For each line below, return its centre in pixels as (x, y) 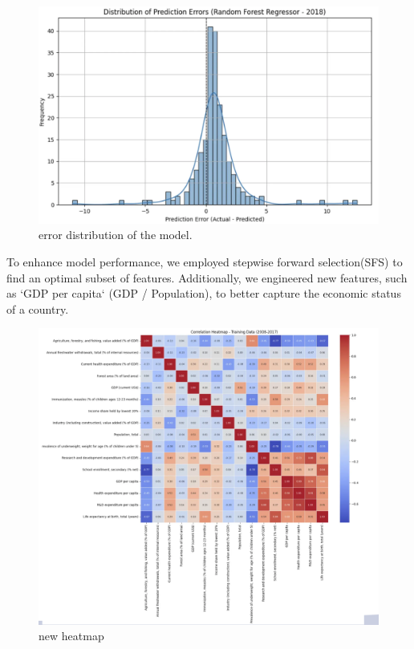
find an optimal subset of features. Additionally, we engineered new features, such (207, 277)
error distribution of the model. (116, 235)
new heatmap (71, 636)
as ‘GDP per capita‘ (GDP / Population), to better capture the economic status (204, 293)
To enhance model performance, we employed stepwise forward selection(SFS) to (205, 261)
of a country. (38, 308)
